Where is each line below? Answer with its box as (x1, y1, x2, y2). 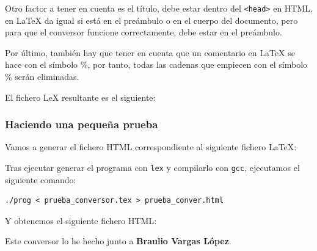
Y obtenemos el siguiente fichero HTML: (5, 214, 157, 227)
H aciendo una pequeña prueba (5, 117, 158, 132)
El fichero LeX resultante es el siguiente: (5, 90, 156, 103)
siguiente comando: (5, 173, 76, 186)
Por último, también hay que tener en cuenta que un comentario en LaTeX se (5, 46, 295, 59)
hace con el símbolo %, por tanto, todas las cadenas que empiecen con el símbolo (5, 58, 308, 71)
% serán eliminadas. (5, 70, 79, 83)
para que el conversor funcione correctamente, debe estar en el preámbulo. (5, 26, 282, 38)
